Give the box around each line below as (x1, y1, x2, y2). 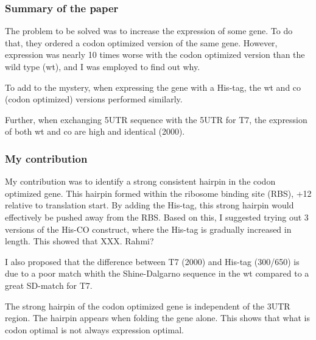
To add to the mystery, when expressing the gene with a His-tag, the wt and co (5, 80, 301, 93)
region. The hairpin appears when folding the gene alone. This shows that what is (5, 311, 311, 324)
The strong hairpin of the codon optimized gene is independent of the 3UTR (5, 299, 290, 312)
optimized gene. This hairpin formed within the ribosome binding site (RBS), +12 (5, 186, 312, 199)
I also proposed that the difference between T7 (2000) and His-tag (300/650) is (5, 255, 300, 267)
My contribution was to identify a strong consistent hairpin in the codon (5, 175, 276, 188)
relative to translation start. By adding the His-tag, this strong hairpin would (5, 199, 294, 211)
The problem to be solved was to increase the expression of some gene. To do (5, 24, 293, 37)
